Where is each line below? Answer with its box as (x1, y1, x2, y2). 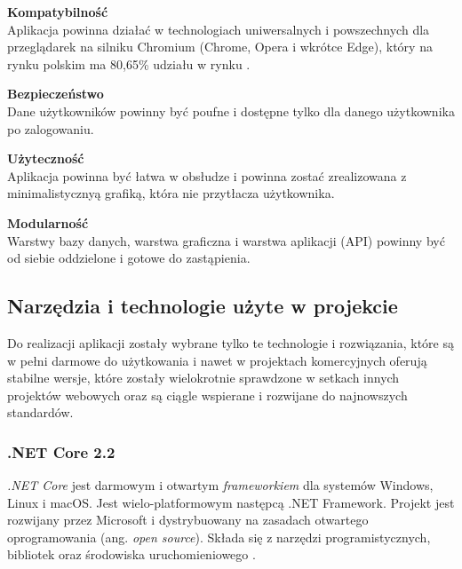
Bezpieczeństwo (7, 84, 104, 103)
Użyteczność (7, 149, 84, 168)
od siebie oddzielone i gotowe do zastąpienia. (7, 249, 251, 267)
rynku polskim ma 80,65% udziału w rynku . (7, 54, 251, 73)
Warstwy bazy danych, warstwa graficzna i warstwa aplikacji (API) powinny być (7, 231, 445, 249)
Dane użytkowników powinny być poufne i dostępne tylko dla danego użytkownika (7, 101, 455, 120)
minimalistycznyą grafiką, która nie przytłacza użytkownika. (7, 184, 335, 202)
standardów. (7, 403, 74, 422)
